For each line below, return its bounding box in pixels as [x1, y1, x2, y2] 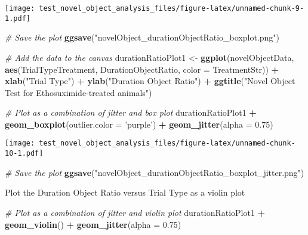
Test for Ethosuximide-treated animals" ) [5, 86, 152, 98]
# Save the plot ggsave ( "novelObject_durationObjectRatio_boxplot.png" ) [5, 31, 280, 44]
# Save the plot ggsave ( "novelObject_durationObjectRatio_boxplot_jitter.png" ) [5, 166, 304, 178]
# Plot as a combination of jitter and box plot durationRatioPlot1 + [5, 106, 257, 119]
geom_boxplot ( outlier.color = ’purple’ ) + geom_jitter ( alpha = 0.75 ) [5, 117, 273, 130]
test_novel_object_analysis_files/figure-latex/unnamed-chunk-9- [39, 4, 304, 13]
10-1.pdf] [5, 149, 44, 158]
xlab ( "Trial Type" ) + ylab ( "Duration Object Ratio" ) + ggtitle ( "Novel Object [5, 75, 295, 87]
